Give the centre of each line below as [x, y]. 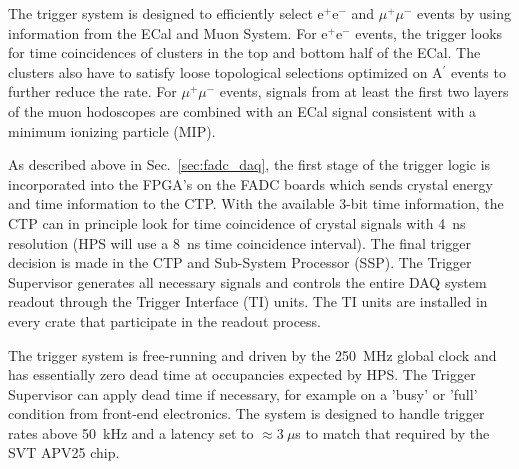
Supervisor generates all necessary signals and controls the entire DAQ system [247, 281]
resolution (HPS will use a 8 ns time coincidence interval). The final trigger [239, 242]
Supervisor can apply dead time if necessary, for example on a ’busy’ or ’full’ [243, 393]
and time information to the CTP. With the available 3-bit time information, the [256, 203]
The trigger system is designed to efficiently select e [166, 13]
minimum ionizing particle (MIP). [112, 130]
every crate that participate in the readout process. [165, 320]
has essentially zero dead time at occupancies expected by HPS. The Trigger [242, 374]
